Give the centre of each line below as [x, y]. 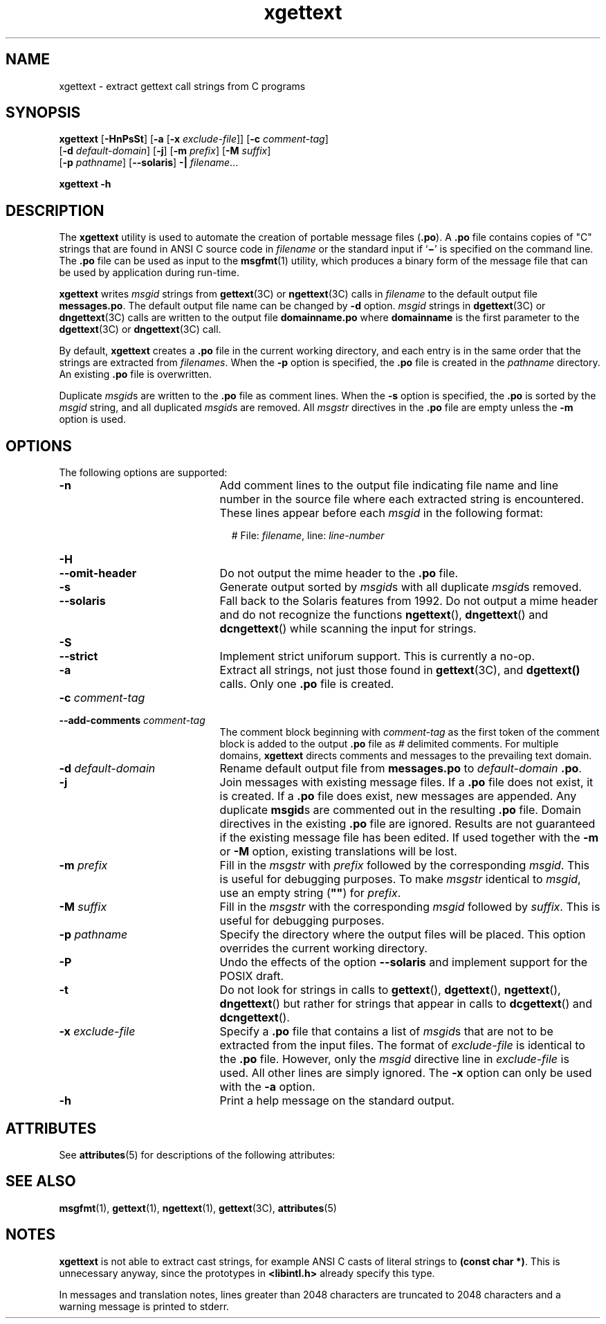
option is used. [93, 419]
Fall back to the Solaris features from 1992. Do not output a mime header [409, 601]
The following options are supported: [143, 473]
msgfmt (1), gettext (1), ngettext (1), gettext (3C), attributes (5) [198, 1208]
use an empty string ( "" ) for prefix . [310, 893]
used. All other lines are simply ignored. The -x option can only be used [406, 1073]
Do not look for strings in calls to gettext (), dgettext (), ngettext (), [390, 990]
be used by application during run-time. [149, 273]
